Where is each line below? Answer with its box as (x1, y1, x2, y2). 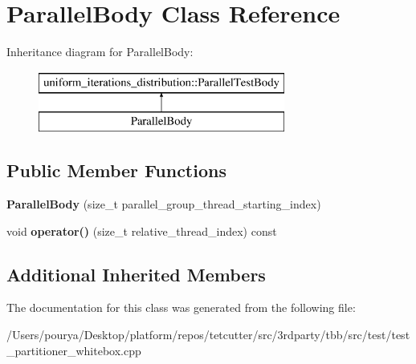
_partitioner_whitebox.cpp (6, 342, 141, 358)
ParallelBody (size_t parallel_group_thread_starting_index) (6, 196, 321, 212)
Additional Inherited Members (6, 261, 266, 286)
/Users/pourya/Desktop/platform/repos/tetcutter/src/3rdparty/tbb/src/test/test (6, 326, 410, 343)
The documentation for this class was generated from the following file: (6, 299, 356, 316)
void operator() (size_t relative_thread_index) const (6, 222, 277, 239)
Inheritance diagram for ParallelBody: (6, 43, 194, 60)
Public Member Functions (6, 158, 226, 183)
